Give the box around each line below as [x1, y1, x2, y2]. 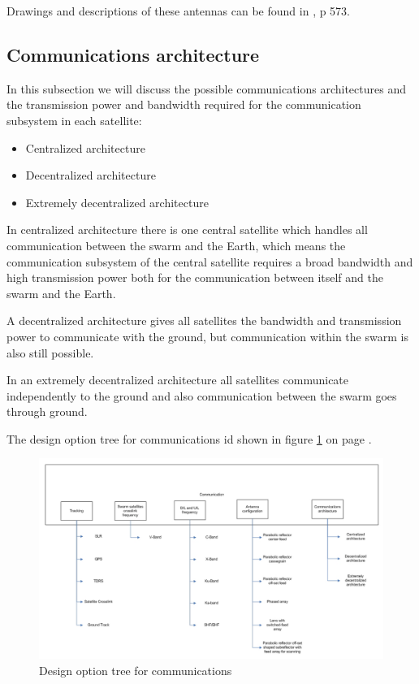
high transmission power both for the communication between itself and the [6, 269, 383, 286]
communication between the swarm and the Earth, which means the [6, 236, 346, 253]
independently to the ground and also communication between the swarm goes [6, 387, 397, 404]
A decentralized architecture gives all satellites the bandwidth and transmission [6, 312, 402, 329]
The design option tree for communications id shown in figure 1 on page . [6, 430, 372, 447]
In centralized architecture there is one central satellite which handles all [6, 221, 368, 238]
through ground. [6, 403, 88, 420]
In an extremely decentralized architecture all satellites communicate [6, 371, 349, 388]
